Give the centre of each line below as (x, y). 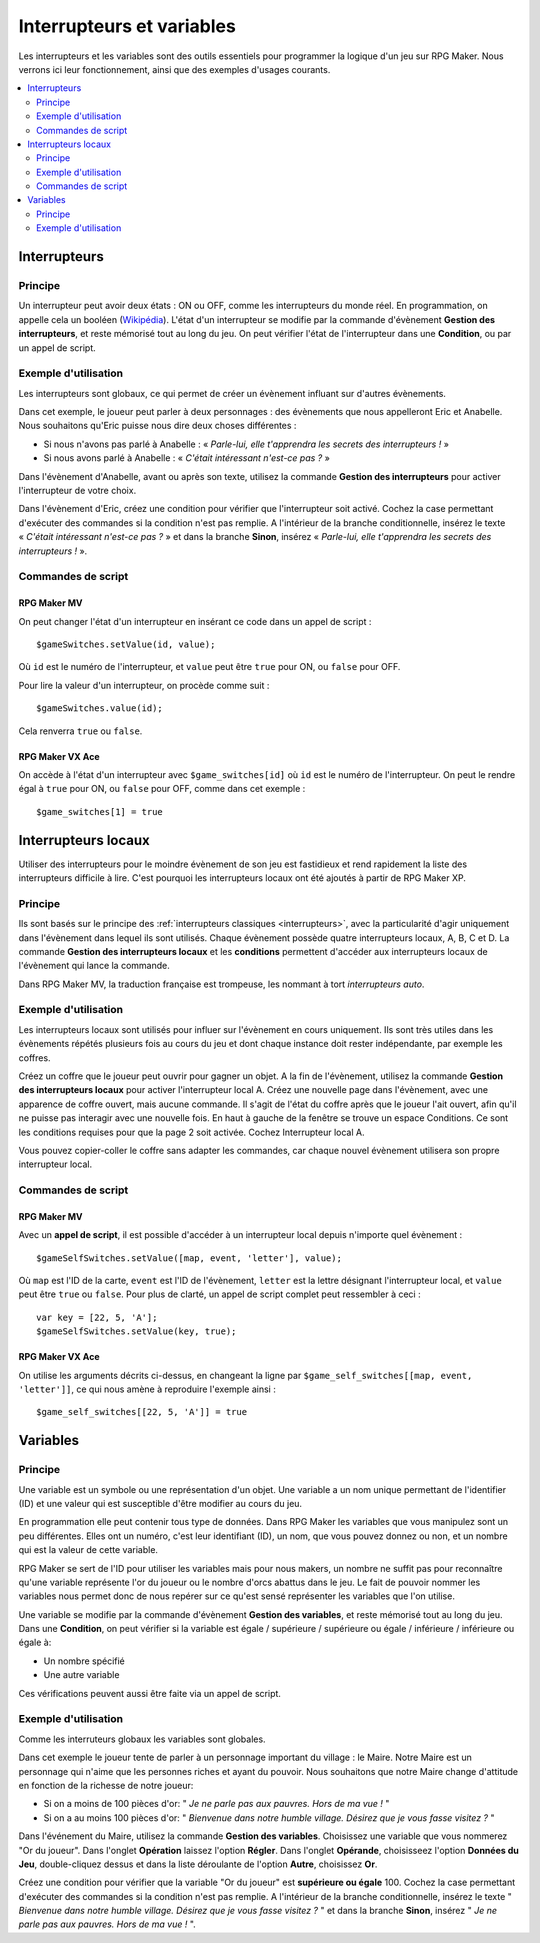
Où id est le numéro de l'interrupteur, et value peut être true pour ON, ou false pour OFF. (209, 667)
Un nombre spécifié (84, 1661)
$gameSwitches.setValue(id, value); (126, 644)
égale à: (35, 1642)
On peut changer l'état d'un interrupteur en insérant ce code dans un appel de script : (195, 621)
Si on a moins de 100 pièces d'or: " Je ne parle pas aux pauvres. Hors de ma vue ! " (216, 1804)
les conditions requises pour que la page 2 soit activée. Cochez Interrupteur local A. (191, 1132)
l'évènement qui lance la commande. (94, 966)
